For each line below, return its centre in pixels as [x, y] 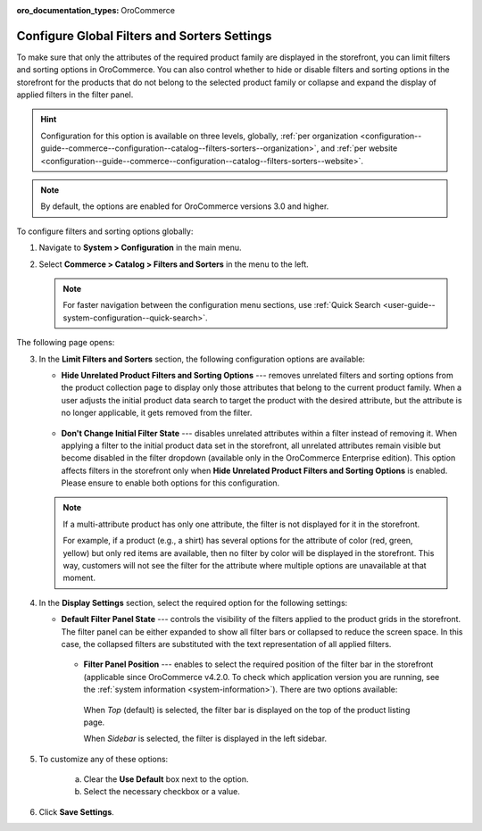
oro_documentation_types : [68, 10]
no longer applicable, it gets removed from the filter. [157, 413]
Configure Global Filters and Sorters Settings [144, 36]
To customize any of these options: [104, 759]
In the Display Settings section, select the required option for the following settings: [193, 602]
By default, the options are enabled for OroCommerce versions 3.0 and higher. [185, 206]
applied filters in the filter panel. [75, 95]
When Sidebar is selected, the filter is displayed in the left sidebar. [205, 739]
